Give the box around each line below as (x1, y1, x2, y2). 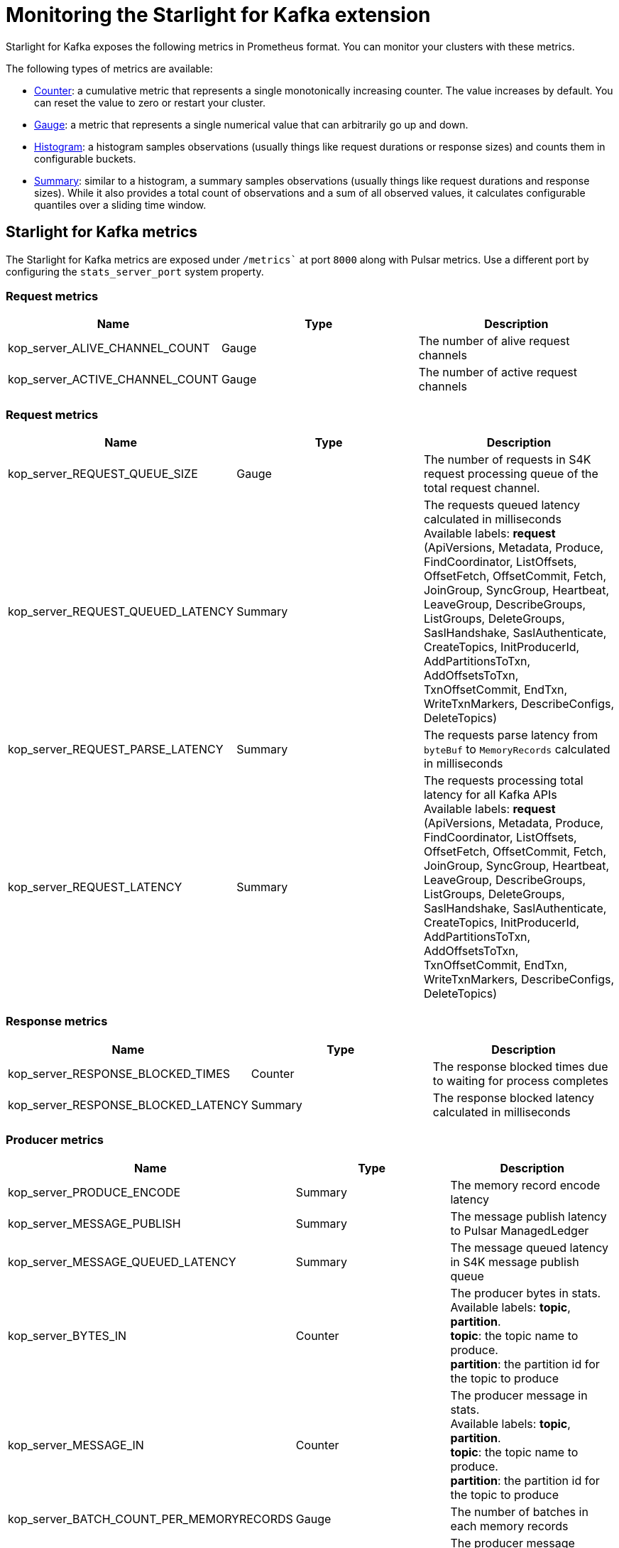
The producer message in (450, 1388, 588, 1402)
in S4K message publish (450, 1254, 579, 1269)
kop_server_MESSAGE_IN (8, 1437, 144, 1452)
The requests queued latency (423, 498, 580, 513)
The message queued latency (450, 1240, 609, 1255)
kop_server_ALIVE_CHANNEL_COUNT (8, 341, 210, 356)
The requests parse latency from (423, 728, 598, 743)
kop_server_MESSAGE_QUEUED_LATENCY (8, 1254, 236, 1269)
